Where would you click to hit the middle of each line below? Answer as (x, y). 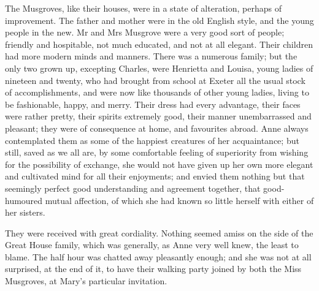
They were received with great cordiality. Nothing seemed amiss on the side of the (159, 232)
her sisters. (25, 212)
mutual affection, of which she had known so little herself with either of (179, 200)
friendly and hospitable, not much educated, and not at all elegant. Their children (159, 44)
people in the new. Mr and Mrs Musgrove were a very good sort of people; (145, 32)
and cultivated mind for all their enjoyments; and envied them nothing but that (155, 176)
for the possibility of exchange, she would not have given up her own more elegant (159, 164)
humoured (24, 200)
